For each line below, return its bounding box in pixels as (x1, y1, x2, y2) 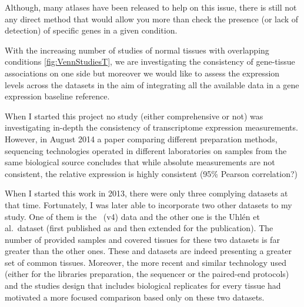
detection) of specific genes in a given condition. (5, 24, 178, 36)
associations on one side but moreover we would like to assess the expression (5, 66, 280, 79)
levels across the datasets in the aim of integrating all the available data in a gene (5, 78, 299, 91)
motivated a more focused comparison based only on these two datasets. (5, 291, 265, 303)
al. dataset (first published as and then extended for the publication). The (5, 222, 273, 234)
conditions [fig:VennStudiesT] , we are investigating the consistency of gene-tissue (5, 55, 295, 68)
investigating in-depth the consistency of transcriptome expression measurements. (5, 121, 298, 134)
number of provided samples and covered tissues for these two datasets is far (5, 233, 280, 245)
